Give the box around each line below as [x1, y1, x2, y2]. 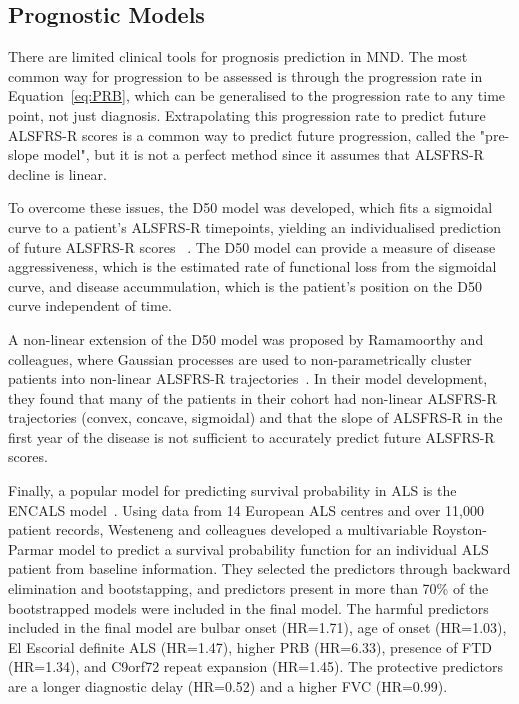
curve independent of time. [8, 295, 172, 316]
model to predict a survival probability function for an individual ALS [58, 538, 489, 559]
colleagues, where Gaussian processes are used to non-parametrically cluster [8, 348, 472, 369]
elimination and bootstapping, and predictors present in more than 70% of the [8, 578, 489, 599]
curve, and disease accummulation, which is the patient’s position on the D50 [8, 275, 482, 296]
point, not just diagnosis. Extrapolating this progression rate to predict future [8, 104, 486, 125]
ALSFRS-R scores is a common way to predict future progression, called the [8, 124, 476, 145]
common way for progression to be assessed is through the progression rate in [8, 65, 483, 86]
